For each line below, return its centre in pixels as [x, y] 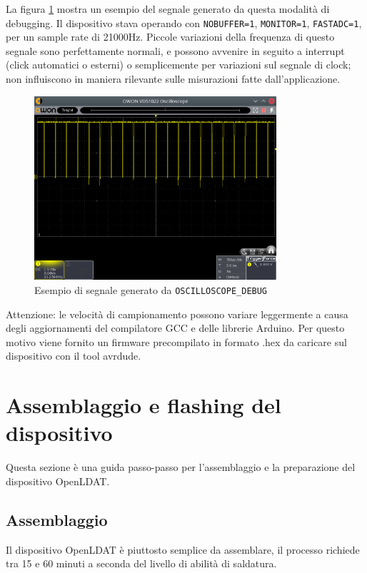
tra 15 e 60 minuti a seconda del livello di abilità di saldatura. [141, 563]
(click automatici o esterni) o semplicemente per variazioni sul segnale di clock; [179, 65]
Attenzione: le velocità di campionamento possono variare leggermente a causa [177, 314]
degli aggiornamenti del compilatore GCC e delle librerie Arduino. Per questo [175, 328]
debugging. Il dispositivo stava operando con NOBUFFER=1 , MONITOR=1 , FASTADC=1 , [184, 22]
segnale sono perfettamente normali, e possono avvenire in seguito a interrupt [175, 50]
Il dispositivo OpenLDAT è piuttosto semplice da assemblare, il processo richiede [183, 549]
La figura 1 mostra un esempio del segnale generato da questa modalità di [168, 9]
